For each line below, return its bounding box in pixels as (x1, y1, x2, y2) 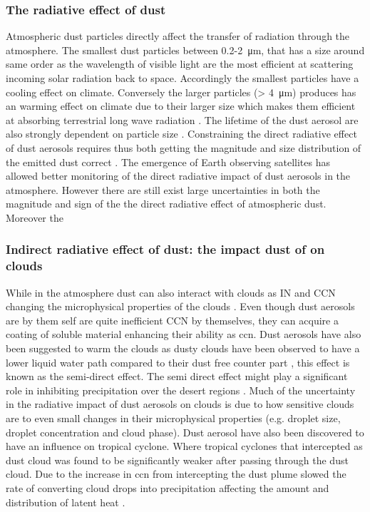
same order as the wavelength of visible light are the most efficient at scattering (6, 56, 354, 71)
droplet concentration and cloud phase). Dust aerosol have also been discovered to (6, 424, 364, 439)
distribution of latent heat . (6, 494, 125, 509)
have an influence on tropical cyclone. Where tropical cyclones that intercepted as (6, 439, 363, 454)
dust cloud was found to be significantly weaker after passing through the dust (6, 452, 349, 467)
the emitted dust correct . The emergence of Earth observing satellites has (6, 154, 330, 169)
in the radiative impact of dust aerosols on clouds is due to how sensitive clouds (6, 396, 354, 411)
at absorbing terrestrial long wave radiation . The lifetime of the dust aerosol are (6, 112, 359, 127)
